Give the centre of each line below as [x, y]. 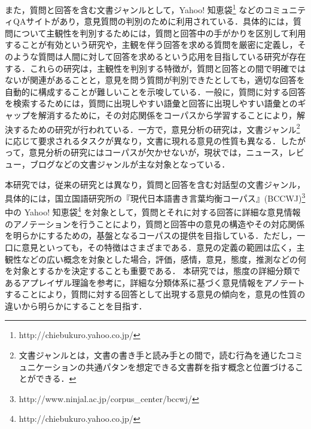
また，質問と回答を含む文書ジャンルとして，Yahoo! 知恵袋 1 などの [135, 9]
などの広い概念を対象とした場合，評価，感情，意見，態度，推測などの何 [164, 259]
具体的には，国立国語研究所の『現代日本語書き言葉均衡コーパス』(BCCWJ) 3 [155, 197]
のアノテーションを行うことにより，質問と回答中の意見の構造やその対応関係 [155, 223]
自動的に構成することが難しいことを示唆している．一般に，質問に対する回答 [155, 91]
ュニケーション [48, 366]
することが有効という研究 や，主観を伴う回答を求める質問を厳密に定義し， [151, 45]
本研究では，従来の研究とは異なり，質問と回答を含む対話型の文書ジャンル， [155, 184]
